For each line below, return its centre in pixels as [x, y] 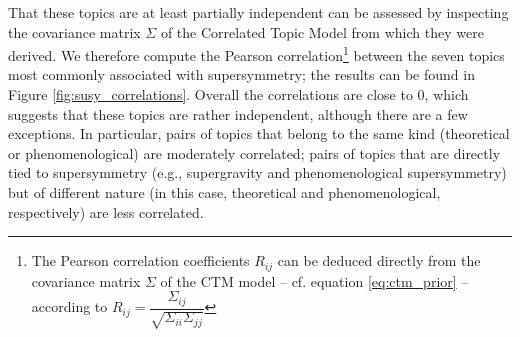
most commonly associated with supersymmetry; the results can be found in [241, 74]
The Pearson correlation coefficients [140, 260]
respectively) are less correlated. [106, 211]
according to [69, 306]
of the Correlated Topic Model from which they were [322, 31]
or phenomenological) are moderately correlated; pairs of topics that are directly [254, 152]
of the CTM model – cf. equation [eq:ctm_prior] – [314, 280]
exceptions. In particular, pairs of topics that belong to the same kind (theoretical [259, 133]
